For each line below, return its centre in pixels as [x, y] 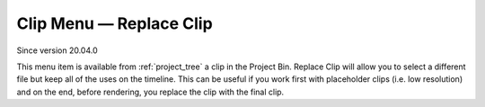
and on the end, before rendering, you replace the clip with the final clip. [150, 92]
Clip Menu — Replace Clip [115, 23]
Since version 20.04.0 [57, 50]
